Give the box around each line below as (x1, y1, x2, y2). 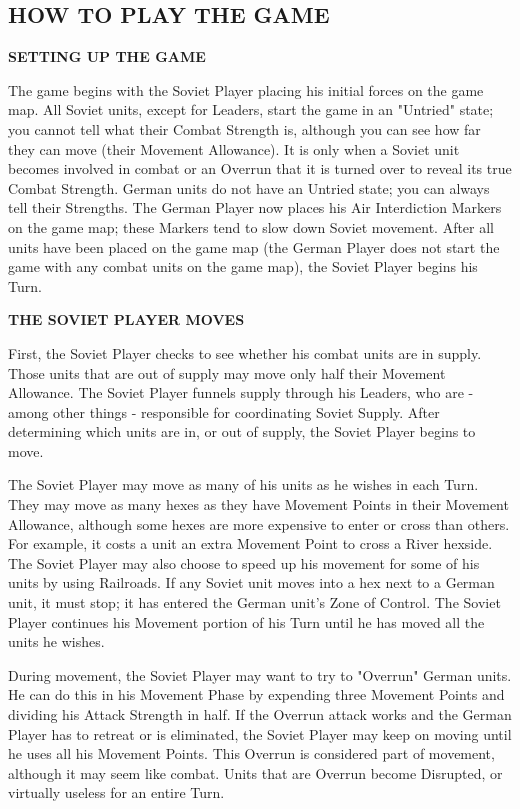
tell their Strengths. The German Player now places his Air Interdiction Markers (8, 197, 502, 218)
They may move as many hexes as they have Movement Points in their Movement (8, 494, 509, 515)
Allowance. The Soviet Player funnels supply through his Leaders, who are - (8, 382, 474, 403)
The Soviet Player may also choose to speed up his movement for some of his (8, 552, 480, 573)
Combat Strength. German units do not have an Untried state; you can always (8, 177, 490, 198)
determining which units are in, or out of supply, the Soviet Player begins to (8, 421, 476, 442)
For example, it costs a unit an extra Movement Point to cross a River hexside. (8, 533, 493, 554)
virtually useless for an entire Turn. (8, 782, 225, 803)
